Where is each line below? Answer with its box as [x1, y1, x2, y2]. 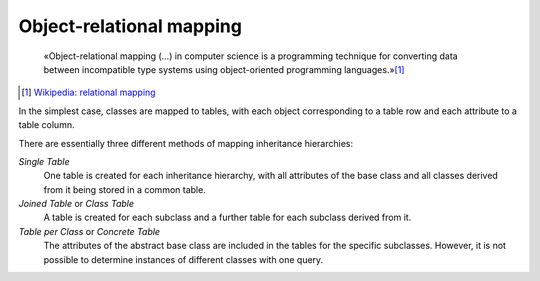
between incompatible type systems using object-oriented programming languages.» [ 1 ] [43, 63, 405, 75]
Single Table [18, 155, 70, 167]
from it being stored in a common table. [43, 183, 207, 195]
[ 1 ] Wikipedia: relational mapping [21, 86, 156, 99]
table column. [18, 119, 75, 131]
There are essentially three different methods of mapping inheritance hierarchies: [18, 137, 354, 149]
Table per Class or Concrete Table [18, 225, 160, 237]
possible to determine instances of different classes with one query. [43, 253, 324, 265]
